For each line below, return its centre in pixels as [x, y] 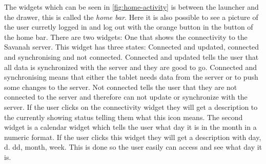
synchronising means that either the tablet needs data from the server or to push [131, 77]
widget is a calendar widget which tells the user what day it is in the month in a [130, 127]
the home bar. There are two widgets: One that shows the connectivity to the [126, 37]
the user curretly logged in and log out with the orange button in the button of [129, 27]
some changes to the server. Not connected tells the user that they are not [121, 87]
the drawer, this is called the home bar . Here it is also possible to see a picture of [131, 17]
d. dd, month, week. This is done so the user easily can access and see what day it [133, 147]
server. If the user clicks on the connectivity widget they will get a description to [131, 107]
